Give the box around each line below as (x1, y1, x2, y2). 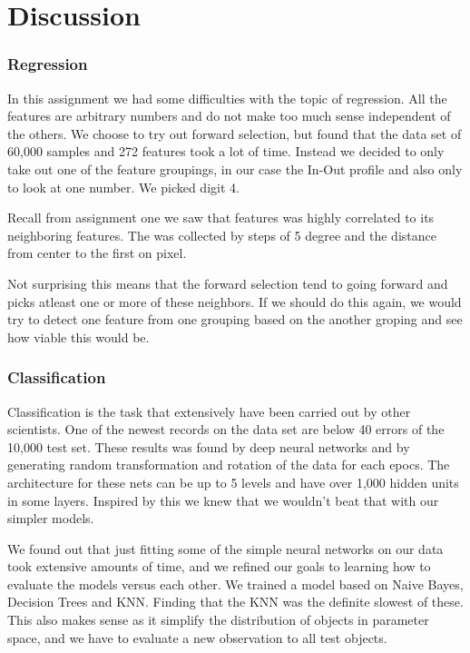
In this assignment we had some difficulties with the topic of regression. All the (7, 88, 447, 107)
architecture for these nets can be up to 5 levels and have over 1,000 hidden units (7, 472, 459, 491)
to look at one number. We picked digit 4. (7, 177, 240, 196)
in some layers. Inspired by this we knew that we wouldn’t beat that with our (7, 490, 439, 510)
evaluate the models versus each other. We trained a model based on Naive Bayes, (7, 574, 464, 593)
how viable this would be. (7, 327, 150, 346)
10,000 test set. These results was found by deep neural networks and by (7, 437, 410, 456)
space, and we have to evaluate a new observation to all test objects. (7, 628, 387, 647)
